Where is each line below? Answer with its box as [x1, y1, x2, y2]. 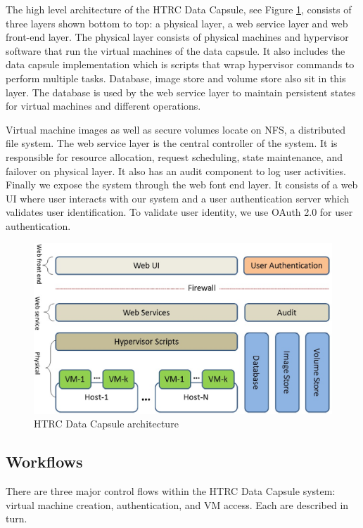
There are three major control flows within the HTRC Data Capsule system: [6, 484, 336, 498]
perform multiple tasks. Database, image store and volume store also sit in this [6, 70, 346, 85]
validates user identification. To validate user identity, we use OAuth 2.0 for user [6, 205, 353, 219]
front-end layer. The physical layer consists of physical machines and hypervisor [6, 30, 349, 44]
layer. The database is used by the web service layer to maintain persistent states [6, 84, 356, 99]
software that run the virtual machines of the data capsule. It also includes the [6, 43, 345, 58]
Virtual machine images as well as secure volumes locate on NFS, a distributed [6, 122, 345, 136]
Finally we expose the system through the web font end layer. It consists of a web [6, 177, 358, 192]
